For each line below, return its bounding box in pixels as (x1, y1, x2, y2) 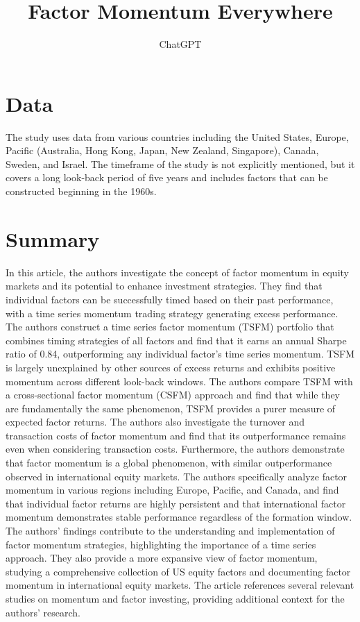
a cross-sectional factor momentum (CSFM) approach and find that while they (6, 387, 340, 402)
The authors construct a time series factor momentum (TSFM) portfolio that (6, 319, 334, 334)
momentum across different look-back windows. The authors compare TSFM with (6, 373, 353, 388)
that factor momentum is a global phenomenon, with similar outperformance (6, 455, 332, 470)
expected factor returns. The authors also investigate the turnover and (6, 414, 305, 429)
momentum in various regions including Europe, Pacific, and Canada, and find (6, 482, 339, 497)
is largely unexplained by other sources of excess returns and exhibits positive (6, 360, 336, 374)
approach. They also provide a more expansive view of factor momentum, (6, 550, 318, 565)
